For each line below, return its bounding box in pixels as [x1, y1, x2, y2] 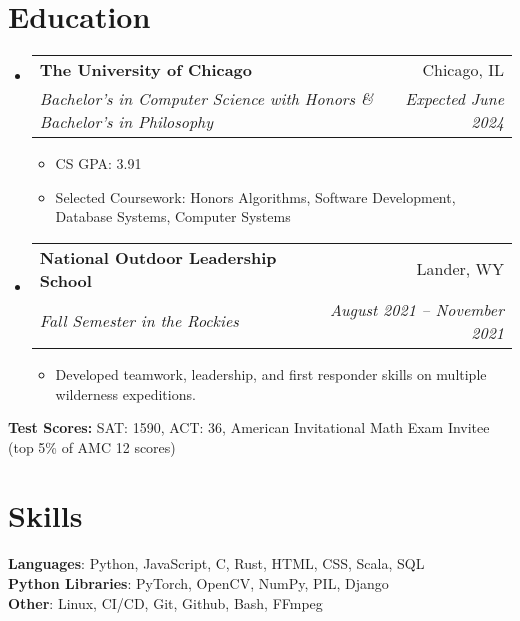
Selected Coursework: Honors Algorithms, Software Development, [55, 186, 456, 207]
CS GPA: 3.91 [55, 153, 142, 174]
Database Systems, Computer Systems [55, 206, 291, 227]
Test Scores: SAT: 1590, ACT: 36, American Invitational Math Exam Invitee [8, 417, 490, 438]
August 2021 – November [329, 297, 504, 321]
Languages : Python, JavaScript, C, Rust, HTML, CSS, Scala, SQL [8, 553, 425, 574]
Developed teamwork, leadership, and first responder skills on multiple [55, 363, 487, 384]
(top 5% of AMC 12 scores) [8, 436, 176, 457]
